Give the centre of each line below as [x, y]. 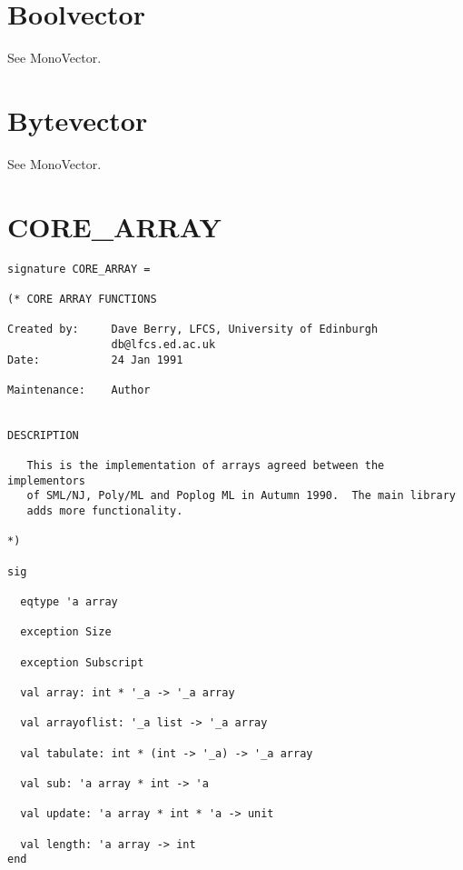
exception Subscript [82, 662]
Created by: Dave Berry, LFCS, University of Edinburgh [193, 330]
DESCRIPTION [43, 435]
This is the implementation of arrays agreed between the [206, 466]
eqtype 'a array [69, 602]
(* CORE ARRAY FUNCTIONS [82, 299]
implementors [46, 480]
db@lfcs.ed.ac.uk [163, 344]
